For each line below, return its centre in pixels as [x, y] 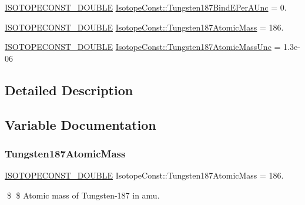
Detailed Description [69, 90]
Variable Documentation [81, 124]
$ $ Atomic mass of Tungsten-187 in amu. [83, 195]
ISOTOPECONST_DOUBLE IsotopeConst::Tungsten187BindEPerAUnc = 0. [146, 7]
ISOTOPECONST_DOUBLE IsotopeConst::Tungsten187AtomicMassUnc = [143, 47]
